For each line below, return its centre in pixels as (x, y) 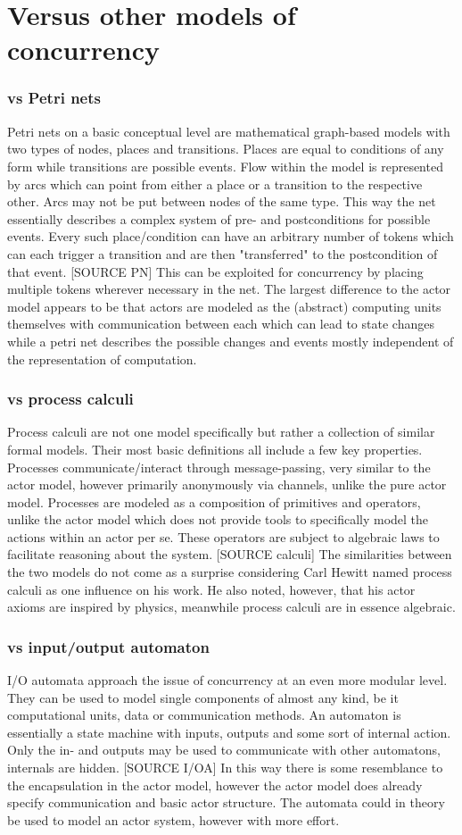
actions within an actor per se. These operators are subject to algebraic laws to (223, 536)
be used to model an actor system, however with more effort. (173, 819)
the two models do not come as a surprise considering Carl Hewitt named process (230, 572)
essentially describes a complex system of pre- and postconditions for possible (219, 218)
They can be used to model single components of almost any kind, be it (203, 697)
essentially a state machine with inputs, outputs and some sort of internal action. (229, 732)
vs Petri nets (54, 98)
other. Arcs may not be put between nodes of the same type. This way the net (222, 201)
